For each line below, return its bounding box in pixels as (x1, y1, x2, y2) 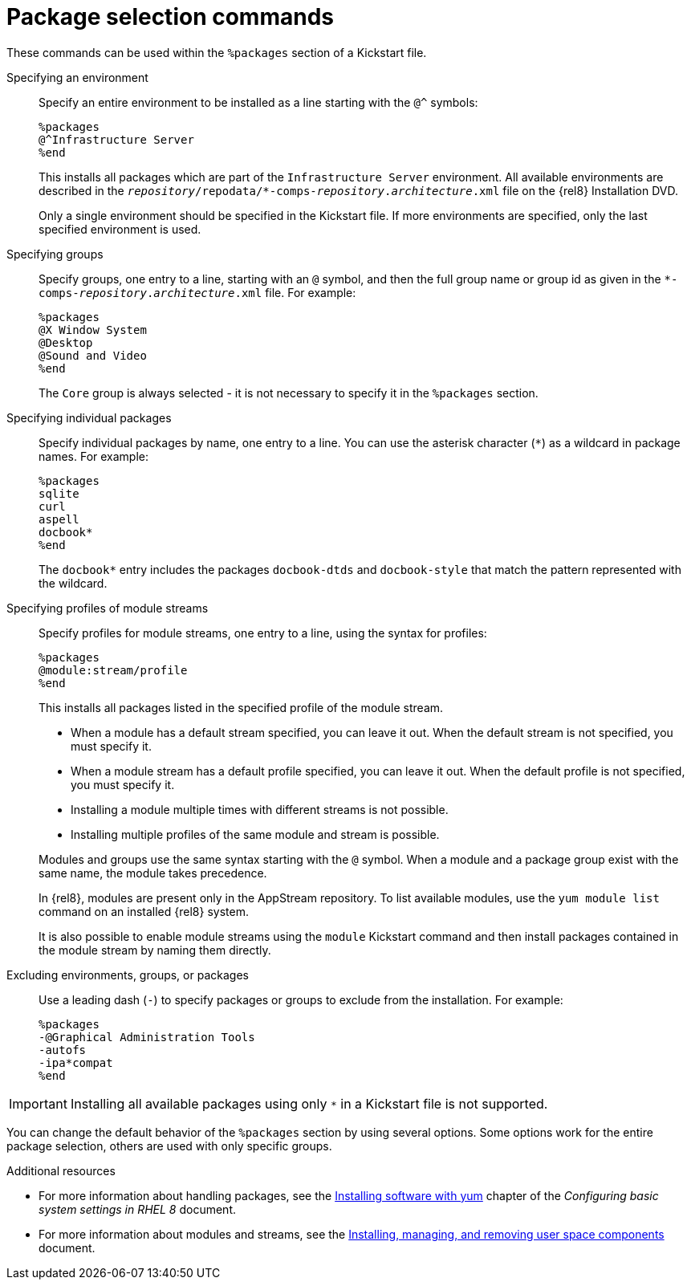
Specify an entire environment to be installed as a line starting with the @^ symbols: (39, 95, 478, 109)
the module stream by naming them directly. (39, 942, 271, 957)
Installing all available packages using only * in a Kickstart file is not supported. (70, 1095, 548, 1112)
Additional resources (6, 1163, 116, 1178)
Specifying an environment (6, 70, 148, 84)
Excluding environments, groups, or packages (6, 967, 249, 982)
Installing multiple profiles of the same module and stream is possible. (71, 827, 440, 841)
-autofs (39, 1043, 87, 1056)
